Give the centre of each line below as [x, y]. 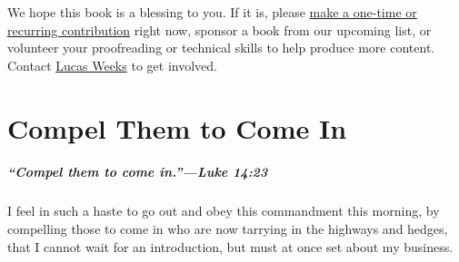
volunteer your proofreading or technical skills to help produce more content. [221, 48]
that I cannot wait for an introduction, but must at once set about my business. [230, 246]
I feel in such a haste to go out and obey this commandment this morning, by [224, 211]
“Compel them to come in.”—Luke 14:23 [138, 172]
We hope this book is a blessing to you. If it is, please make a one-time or [212, 12]
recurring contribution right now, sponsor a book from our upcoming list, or [220, 29]
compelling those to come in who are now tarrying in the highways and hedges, [228, 228]
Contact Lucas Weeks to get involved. [112, 65]
